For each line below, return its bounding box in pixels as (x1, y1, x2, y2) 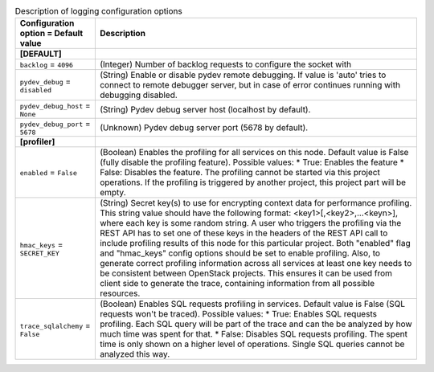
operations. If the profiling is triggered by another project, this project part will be (99, 177, 406, 188)
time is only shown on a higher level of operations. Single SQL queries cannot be (99, 338, 405, 350)
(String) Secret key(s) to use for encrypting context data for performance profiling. (99, 198, 412, 209)
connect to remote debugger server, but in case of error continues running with (99, 80, 401, 91)
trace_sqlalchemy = (19, 320, 92, 331)
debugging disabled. (99, 89, 178, 100)
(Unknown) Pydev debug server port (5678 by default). (99, 121, 309, 133)
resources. (99, 288, 141, 299)
